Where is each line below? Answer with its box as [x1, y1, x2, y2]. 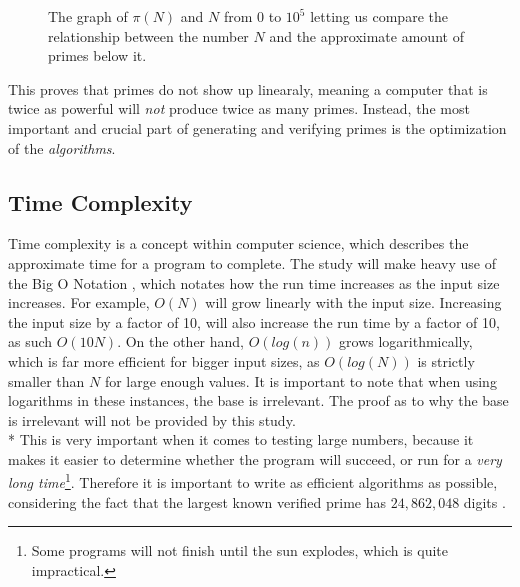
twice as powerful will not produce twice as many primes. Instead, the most [8, 98, 470, 119]
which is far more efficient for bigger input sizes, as [8, 350, 320, 371]
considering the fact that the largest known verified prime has [8, 491, 386, 512]
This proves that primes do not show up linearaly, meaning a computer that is [8, 78, 488, 99]
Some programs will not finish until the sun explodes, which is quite [31, 540, 449, 561]
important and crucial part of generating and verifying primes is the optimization [8, 117, 507, 138]
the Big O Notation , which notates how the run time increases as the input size [8, 272, 500, 293]
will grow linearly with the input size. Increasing [205, 292, 502, 313]
